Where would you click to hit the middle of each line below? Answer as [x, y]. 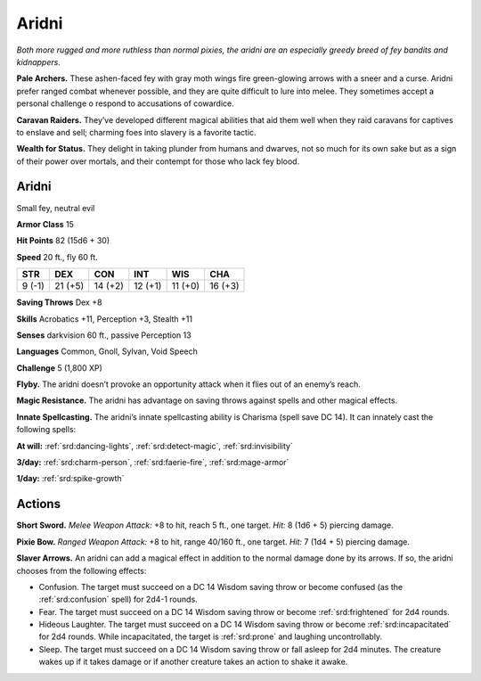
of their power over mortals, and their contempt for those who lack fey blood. [158, 161]
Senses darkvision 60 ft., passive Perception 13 [104, 335]
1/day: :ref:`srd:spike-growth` [70, 479]
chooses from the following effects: [82, 570]
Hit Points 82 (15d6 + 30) [63, 241]
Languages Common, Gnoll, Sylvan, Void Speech [107, 351]
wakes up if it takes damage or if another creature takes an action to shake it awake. [193, 662]
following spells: [46, 430]
